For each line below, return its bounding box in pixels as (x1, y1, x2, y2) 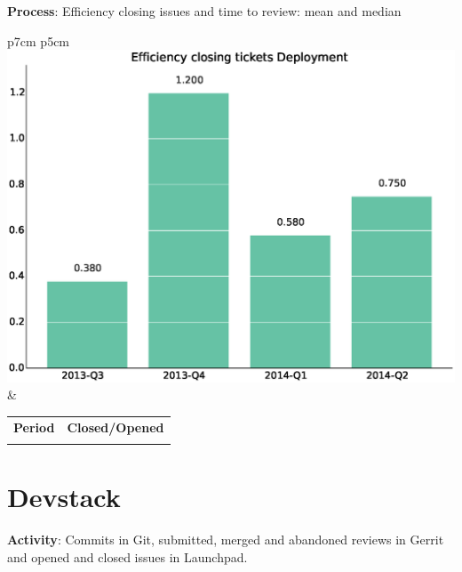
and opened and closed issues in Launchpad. (7, 547, 248, 566)
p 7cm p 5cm (7, 31, 70, 50)
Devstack (7, 479, 121, 515)
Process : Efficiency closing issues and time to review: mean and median (7, 2, 402, 20)
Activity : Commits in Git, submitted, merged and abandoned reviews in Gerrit (7, 530, 444, 549)
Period (13, 417, 55, 436)
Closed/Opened (67, 417, 164, 436)
